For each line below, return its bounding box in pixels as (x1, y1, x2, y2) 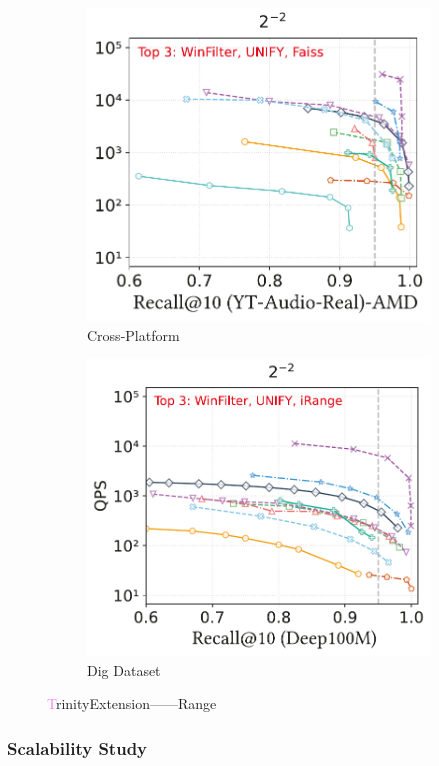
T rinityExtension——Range (47, 693, 217, 714)
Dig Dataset (87, 659, 161, 680)
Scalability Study (7, 735, 148, 760)
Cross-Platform (87, 324, 180, 345)
